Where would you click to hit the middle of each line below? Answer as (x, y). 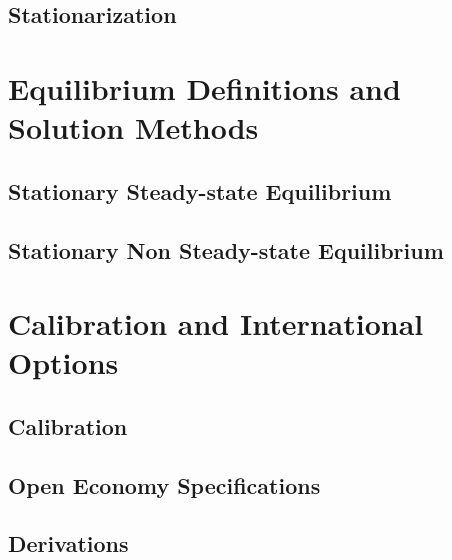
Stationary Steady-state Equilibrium (200, 190)
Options (63, 362)
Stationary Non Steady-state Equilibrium (226, 249)
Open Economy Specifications (164, 484)
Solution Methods (133, 127)
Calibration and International (216, 323)
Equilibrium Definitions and (204, 87)
